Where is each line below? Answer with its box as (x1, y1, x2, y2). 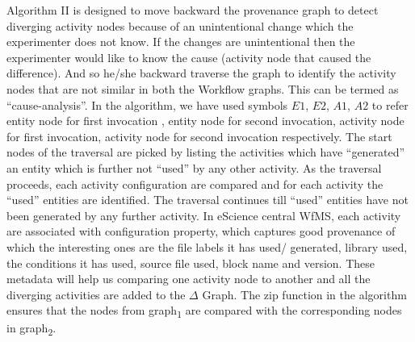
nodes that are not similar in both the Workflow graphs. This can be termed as (6, 80, 399, 97)
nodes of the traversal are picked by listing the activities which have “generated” (6, 144, 405, 161)
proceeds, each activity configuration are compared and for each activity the (6, 175, 384, 192)
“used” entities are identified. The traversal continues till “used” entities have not (6, 191, 409, 208)
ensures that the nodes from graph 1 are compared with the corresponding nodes (6, 302, 402, 321)
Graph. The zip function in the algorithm (202, 286, 407, 302)
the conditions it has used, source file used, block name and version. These (6, 254, 375, 271)
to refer (371, 96, 409, 113)
